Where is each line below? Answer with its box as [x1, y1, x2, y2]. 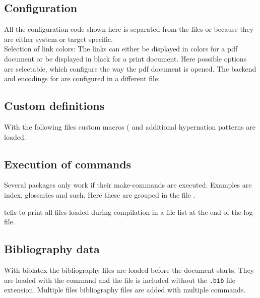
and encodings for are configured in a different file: [4, 73, 160, 84]
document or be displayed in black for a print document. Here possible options [4, 53, 247, 64]
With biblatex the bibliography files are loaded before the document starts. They [4, 264, 254, 275]
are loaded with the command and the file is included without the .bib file [4, 274, 235, 285]
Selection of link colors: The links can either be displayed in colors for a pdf [4, 43, 238, 54]
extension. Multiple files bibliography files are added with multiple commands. [4, 284, 246, 295]
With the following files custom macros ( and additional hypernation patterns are [4, 121, 256, 132]
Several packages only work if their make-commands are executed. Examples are [4, 180, 252, 190]
